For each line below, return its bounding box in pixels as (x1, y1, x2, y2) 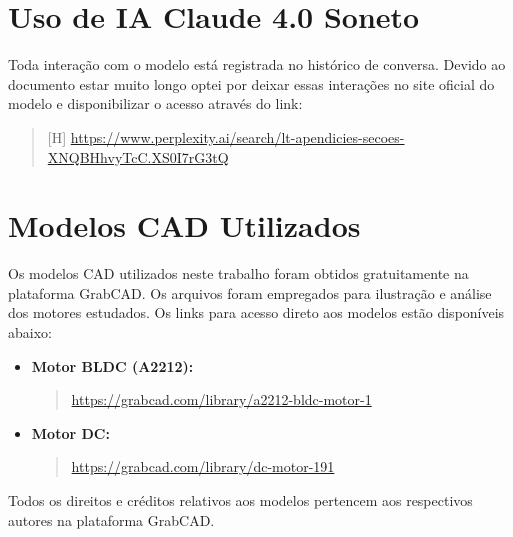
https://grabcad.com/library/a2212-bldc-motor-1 (71, 389, 372, 410)
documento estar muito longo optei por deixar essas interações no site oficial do (8, 73, 495, 94)
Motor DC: (31, 422, 110, 443)
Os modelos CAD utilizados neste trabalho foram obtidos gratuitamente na (8, 263, 469, 284)
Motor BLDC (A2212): (31, 355, 194, 376)
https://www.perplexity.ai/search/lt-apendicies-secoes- (70, 126, 405, 147)
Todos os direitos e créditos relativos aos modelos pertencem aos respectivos (8, 489, 473, 510)
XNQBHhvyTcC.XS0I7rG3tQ (47, 146, 229, 167)
